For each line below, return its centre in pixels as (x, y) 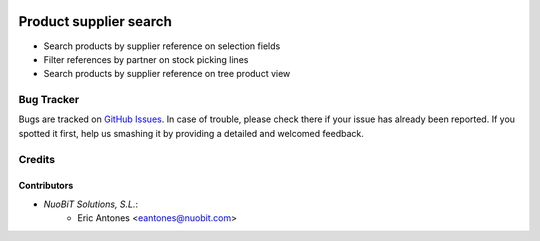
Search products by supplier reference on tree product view (167, 74)
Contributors (46, 186)
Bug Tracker (49, 100)
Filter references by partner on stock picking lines (146, 59)
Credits (36, 159)
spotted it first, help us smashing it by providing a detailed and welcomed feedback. (191, 133)
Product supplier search (95, 21)
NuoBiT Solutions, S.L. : (91, 204)
